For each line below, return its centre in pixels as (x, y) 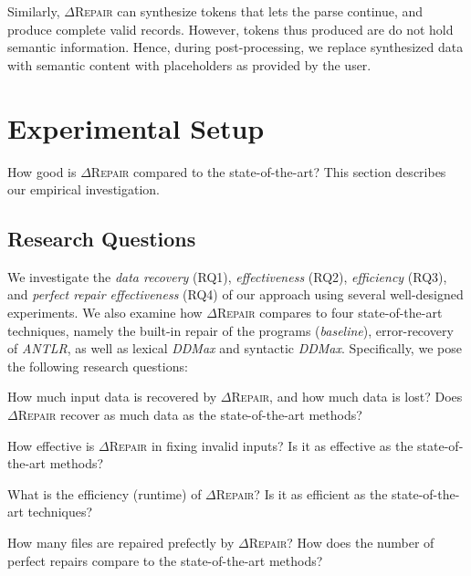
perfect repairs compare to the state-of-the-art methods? (165, 560)
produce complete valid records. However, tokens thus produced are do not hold (230, 29)
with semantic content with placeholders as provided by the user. (189, 64)
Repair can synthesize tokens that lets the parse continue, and (249, 11)
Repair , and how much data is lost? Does (347, 397)
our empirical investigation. (84, 189)
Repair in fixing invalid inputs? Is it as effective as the (261, 445)
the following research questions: (98, 366)
